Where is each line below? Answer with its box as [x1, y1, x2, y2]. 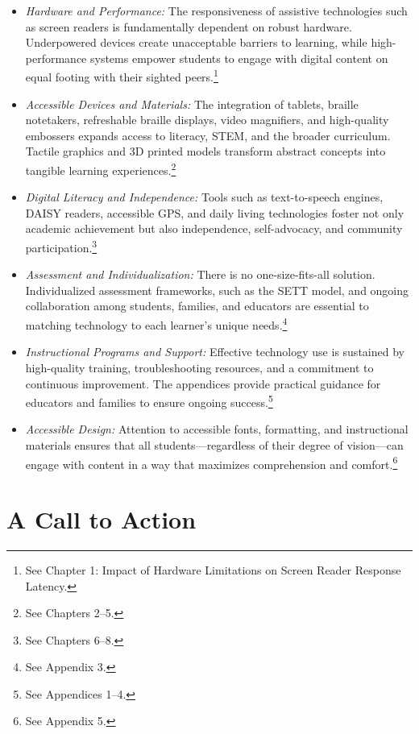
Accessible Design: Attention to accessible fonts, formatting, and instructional [25, 421, 409, 437]
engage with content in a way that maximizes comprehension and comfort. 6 [25, 453, 398, 472]
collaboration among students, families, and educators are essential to [25, 297, 369, 314]
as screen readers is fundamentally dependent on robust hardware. [25, 18, 352, 35]
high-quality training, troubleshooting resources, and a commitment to [25, 359, 374, 375]
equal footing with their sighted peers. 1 [25, 66, 218, 85]
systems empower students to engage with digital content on [89, 49, 388, 66]
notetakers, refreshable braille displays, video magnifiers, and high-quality [25, 111, 389, 128]
